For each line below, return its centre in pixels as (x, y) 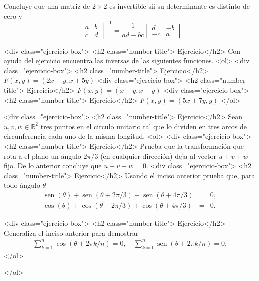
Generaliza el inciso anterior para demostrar (71, 233)
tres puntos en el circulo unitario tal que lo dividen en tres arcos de (144, 126)
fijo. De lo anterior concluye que (53, 166)
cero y (13, 16)
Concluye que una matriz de (47, 6)
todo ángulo (22, 185)
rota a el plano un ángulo (43, 156)
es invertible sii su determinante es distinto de (180, 6)
